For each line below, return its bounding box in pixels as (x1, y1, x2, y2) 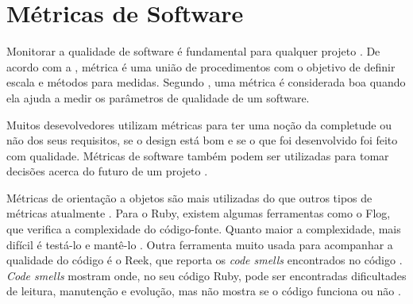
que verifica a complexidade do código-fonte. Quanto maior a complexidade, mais (6, 221, 401, 237)
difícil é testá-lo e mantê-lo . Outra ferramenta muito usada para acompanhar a (6, 236, 393, 252)
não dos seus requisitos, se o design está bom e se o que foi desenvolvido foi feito (6, 132, 398, 148)
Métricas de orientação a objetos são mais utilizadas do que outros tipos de (6, 189, 372, 206)
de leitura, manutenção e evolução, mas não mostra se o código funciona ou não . (6, 283, 401, 299)
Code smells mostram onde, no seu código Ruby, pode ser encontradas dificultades (6, 267, 407, 283)
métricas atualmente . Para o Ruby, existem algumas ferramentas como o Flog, (6, 205, 391, 221)
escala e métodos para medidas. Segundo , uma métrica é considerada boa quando (6, 74, 406, 90)
